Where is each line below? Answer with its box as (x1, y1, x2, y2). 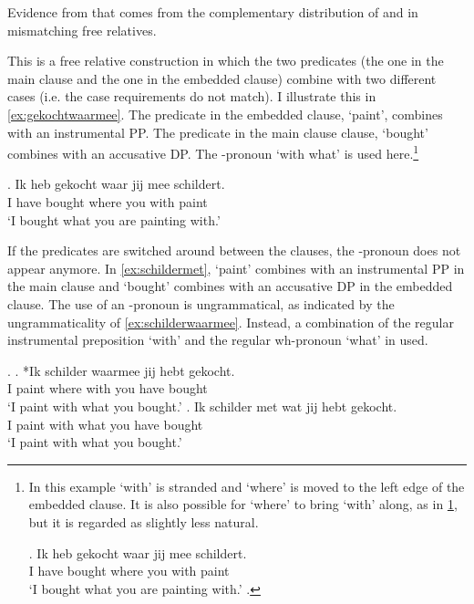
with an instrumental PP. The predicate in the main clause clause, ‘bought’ (7, 122, 428, 141)
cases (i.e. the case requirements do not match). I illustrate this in (7, 87, 376, 106)
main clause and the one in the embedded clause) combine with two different (7, 68, 437, 88)
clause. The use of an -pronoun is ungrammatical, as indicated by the (7, 294, 395, 313)
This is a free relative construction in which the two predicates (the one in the (7, 51, 444, 70)
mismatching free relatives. (7, 20, 157, 39)
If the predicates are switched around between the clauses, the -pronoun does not (7, 241, 461, 260)
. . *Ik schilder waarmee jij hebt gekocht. (7, 360, 235, 380)
